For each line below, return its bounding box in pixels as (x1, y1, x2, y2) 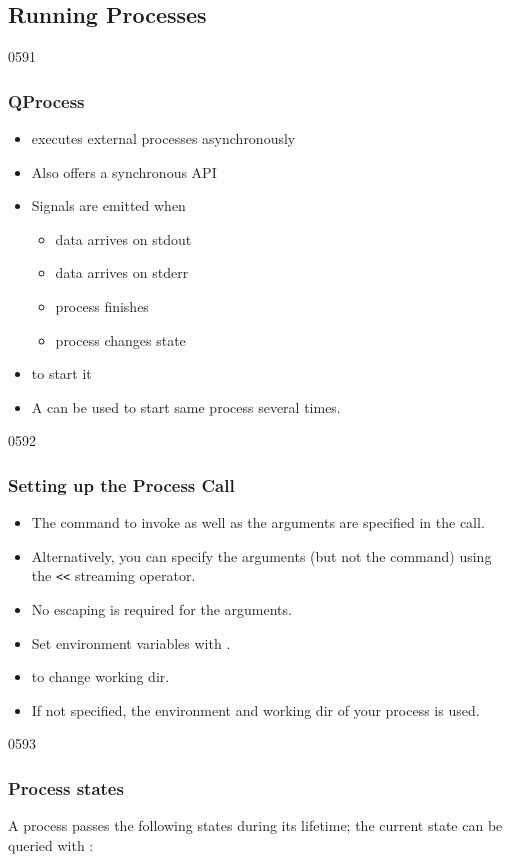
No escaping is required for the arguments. (31, 599, 292, 620)
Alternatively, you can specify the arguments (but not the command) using (31, 545, 492, 566)
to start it (31, 363, 92, 384)
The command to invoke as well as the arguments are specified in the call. (31, 512, 485, 533)
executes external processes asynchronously (31, 128, 296, 149)
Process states (8, 775, 124, 800)
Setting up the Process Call (8, 472, 235, 497)
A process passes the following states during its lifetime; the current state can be (8, 815, 503, 836)
